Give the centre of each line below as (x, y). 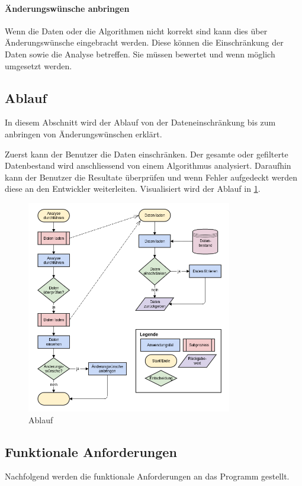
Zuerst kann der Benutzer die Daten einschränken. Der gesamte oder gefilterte (147, 154)
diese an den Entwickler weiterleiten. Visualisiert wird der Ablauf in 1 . (133, 189)
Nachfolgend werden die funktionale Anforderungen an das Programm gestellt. (147, 476)
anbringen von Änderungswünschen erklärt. (83, 133)
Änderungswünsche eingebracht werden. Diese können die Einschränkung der (144, 42)
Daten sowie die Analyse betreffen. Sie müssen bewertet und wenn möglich (140, 54)
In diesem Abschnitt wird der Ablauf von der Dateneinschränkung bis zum (140, 122)
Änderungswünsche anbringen (67, 8)
